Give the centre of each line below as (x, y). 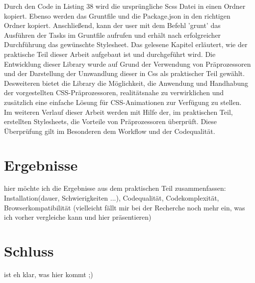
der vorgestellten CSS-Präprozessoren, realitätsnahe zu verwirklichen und (114, 92)
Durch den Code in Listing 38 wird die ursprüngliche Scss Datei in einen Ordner (125, 6)
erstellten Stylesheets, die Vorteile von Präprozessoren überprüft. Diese (110, 121)
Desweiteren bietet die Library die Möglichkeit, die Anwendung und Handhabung (126, 83)
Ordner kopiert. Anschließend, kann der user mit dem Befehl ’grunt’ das (112, 25)
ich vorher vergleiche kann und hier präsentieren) (78, 217)
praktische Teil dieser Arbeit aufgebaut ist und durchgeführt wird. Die (110, 54)
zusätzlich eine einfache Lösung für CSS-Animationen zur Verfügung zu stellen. (123, 102)
